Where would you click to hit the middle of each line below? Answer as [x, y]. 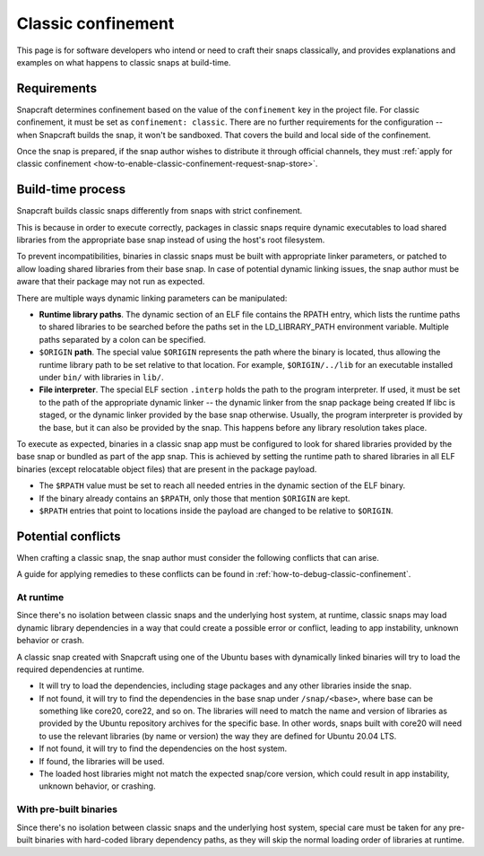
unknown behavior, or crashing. [97, 786]
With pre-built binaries [67, 809]
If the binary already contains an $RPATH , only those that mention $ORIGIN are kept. [194, 498]
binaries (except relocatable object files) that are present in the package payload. [167, 469]
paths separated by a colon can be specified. [122, 339]
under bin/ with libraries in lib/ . [101, 377]
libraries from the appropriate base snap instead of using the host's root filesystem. [171, 240]
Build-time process [71, 190]
